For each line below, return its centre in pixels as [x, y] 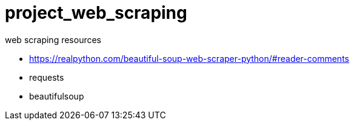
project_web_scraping [96, 13]
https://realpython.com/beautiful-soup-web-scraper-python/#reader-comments [189, 58]
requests [47, 77]
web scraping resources [53, 39]
